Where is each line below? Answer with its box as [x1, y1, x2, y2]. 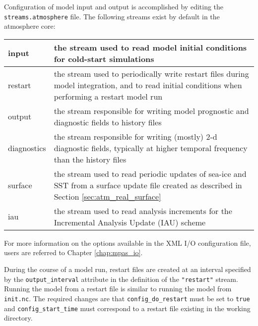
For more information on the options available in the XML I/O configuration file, [4, 237, 251, 248]
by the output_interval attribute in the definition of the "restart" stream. [4, 273, 238, 284]
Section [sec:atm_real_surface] [54, 190, 161, 202]
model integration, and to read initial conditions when [54, 79, 242, 91]
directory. [4, 313, 33, 323]
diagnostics [8, 142, 46, 154]
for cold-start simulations [54, 53, 154, 64]
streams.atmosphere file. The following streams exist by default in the [4, 11, 220, 21]
